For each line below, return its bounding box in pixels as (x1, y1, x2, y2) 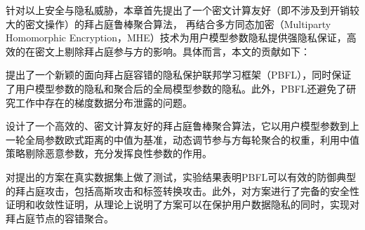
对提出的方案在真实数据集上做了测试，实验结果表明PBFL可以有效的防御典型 (6, 169, 357, 184)
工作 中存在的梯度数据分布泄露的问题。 (15, 95, 192, 109)
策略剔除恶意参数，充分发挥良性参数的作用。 (6, 146, 212, 161)
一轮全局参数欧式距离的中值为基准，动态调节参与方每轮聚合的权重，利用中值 (6, 132, 359, 147)
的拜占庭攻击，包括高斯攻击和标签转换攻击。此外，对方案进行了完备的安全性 (6, 183, 359, 198)
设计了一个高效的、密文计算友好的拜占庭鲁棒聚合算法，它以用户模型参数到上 (6, 119, 359, 133)
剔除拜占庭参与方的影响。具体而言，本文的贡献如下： (64, 43, 310, 58)
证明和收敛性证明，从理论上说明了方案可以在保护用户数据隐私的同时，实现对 (6, 197, 359, 212)
